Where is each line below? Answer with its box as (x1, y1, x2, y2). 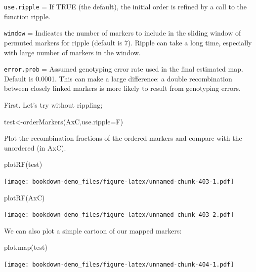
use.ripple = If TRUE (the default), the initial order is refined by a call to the (4, 1, 247, 11)
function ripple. (4, 11, 50, 21)
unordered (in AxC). (4, 142, 66, 153)
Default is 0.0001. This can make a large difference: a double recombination (4, 73, 232, 83)
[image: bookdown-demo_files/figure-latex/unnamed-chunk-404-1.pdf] (4, 261, 234, 268)
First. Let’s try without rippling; (4, 99, 103, 110)
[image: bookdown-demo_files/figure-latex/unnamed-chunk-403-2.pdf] (4, 211, 234, 219)
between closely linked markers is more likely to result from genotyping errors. (4, 83, 241, 93)
